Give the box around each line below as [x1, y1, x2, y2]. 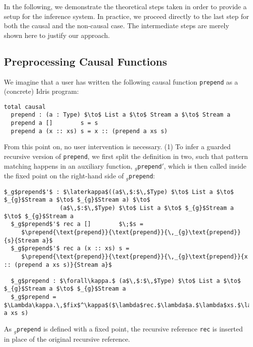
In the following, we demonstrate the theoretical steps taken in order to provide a [4, 1, 247, 11]
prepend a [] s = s [11, 120, 98, 127]
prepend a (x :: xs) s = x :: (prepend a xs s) [11, 127, 168, 135]
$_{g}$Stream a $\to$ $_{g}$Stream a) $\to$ [4, 196, 150, 204]
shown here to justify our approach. [4, 30, 110, 40]
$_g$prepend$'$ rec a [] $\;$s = [11, 221, 144, 228]
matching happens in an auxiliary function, [4, 160, 133, 171]
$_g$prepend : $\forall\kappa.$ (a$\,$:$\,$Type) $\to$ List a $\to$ [11, 277, 241, 284]
